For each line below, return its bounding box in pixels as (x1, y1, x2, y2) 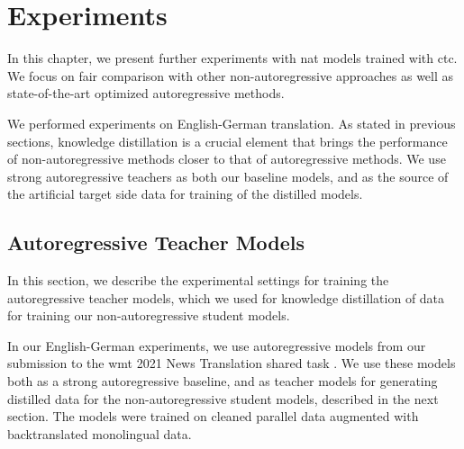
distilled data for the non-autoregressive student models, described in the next (7, 389, 439, 408)
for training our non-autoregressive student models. (7, 306, 290, 325)
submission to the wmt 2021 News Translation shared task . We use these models (7, 354, 456, 373)
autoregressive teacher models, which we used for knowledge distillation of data (7, 288, 445, 307)
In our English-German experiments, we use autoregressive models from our (7, 336, 426, 355)
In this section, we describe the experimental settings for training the (7, 271, 389, 290)
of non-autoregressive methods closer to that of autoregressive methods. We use (7, 149, 446, 168)
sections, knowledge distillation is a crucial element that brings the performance (7, 131, 448, 150)
